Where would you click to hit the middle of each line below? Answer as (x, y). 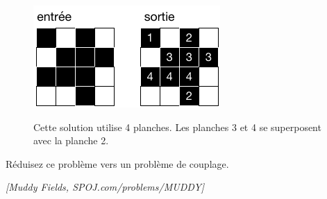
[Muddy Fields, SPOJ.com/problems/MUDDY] (105, 187)
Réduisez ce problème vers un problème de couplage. (117, 163)
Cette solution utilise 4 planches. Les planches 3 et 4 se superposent (177, 127)
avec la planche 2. (71, 140)
